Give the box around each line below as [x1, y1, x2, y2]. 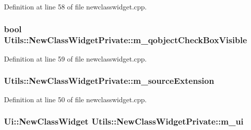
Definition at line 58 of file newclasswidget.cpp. [4, 1, 147, 11]
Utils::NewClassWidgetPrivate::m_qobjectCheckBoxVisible [4, 34, 247, 46]
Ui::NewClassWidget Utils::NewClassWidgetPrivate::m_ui [4, 115, 244, 128]
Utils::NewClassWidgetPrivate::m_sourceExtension [4, 74, 214, 87]
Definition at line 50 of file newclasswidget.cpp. [4, 94, 147, 104]
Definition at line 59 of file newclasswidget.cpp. [4, 53, 147, 64]
